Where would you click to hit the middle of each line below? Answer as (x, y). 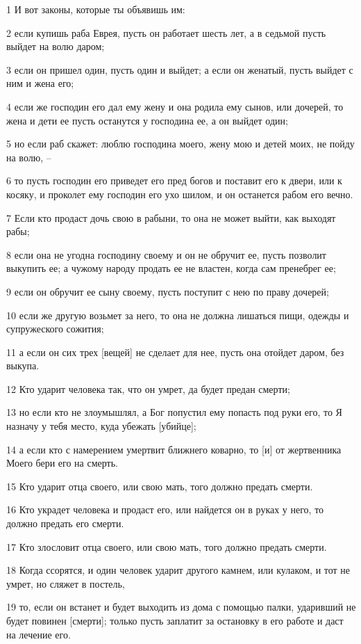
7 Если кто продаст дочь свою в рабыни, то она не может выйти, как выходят (171, 217)
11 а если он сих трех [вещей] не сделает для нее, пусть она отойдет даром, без (175, 352)
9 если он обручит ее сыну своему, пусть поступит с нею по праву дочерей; (168, 291)
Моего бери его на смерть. (62, 463)
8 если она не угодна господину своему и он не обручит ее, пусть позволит (166, 254)
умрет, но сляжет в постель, (66, 583)
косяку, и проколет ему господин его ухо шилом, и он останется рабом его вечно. (180, 194)
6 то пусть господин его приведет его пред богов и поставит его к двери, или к (174, 180)
